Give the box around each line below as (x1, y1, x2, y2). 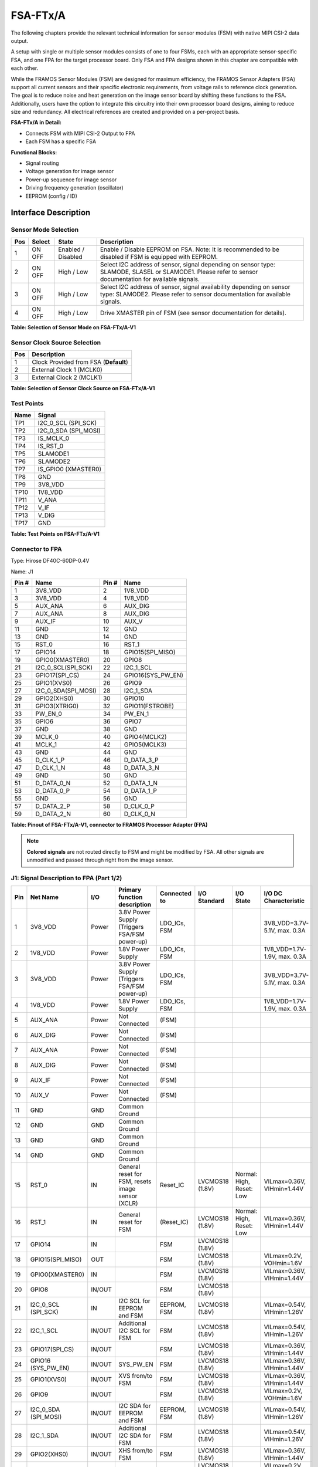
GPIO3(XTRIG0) (35, 702, 79, 710)
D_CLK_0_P (124, 802, 155, 810)
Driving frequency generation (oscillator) (25, 184, 124, 191)
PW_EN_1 (124, 709, 149, 718)
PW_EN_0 (35, 709, 63, 718)
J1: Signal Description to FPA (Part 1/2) (11, 874, 122, 882)
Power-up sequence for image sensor (25, 176, 117, 183)
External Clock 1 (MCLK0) (32, 366, 102, 374)
